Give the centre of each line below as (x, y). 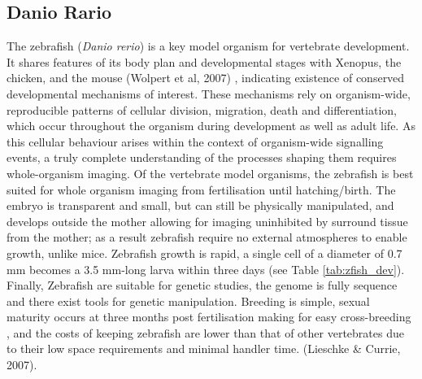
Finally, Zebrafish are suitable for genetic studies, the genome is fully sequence (202, 285)
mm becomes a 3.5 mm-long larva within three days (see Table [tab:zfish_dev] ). (206, 269)
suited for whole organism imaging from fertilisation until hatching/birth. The (201, 189)
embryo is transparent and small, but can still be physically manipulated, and (200, 205)
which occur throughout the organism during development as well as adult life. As (211, 126)
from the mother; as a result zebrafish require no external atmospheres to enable (207, 237)
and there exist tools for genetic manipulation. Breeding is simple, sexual (188, 301)
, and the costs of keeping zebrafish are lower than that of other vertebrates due (205, 332)
